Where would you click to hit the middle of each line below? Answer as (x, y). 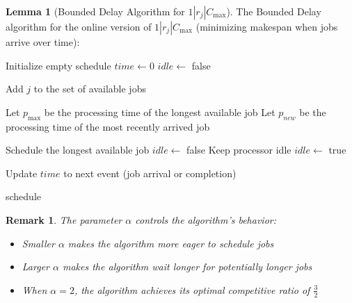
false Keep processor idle (239, 150)
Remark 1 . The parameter (64, 219)
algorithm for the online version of (79, 26)
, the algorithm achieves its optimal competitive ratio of (192, 289)
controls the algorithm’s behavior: (206, 219)
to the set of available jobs (90, 89)
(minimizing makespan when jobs (267, 26)
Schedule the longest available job (78, 150)
